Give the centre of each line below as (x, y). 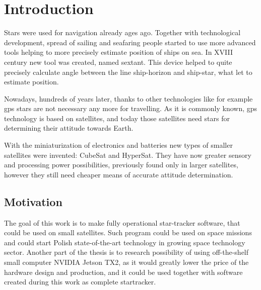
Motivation (33, 201)
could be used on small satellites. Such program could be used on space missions (128, 232)
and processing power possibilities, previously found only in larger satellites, (121, 165)
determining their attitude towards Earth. (69, 128)
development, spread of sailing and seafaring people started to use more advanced (130, 42)
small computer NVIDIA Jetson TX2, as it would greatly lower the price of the (126, 262)
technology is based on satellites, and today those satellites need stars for (117, 118)
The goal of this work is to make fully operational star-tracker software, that (122, 222)
